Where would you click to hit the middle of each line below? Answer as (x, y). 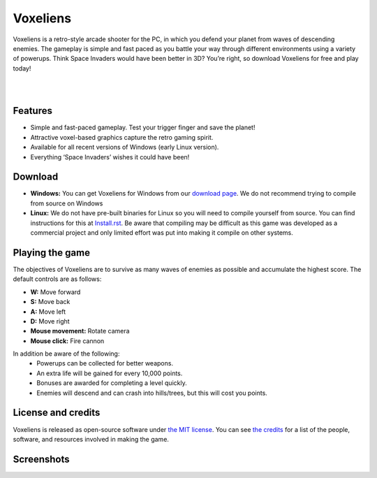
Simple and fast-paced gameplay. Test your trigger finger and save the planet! (143, 128)
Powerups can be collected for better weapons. (105, 363)
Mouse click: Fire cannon (67, 341)
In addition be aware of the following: (66, 354)
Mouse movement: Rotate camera (80, 331)
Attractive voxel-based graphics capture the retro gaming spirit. (122, 137)
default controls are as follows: (57, 279)
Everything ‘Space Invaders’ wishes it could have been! (110, 157)
